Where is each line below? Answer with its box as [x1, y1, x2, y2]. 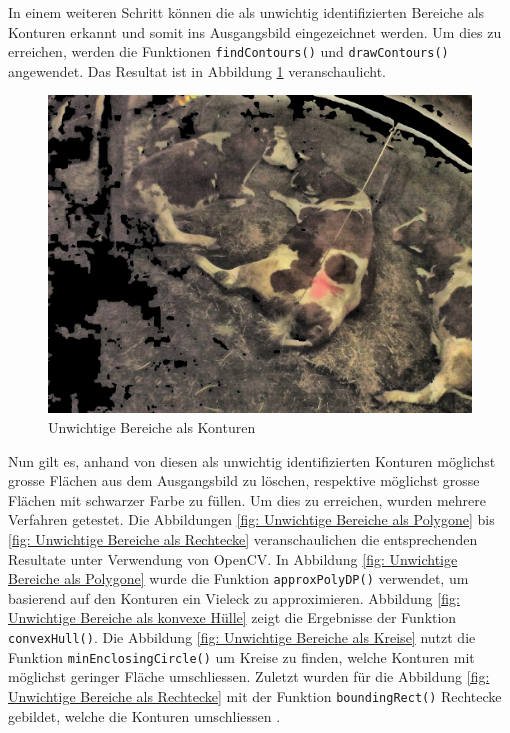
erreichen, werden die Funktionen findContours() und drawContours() [8, 41, 449, 62]
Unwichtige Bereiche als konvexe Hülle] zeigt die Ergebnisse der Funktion [8, 607, 457, 628]
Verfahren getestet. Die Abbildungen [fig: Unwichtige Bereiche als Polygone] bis [8, 509, 495, 530]
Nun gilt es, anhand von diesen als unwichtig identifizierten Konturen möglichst [8, 450, 496, 471]
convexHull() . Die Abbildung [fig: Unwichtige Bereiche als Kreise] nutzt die [8, 627, 476, 648]
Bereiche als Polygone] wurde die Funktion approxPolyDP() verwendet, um [8, 568, 469, 589]
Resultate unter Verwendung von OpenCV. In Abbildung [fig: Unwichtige [8, 548, 458, 569]
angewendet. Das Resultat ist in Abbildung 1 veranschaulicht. [8, 60, 386, 81]
